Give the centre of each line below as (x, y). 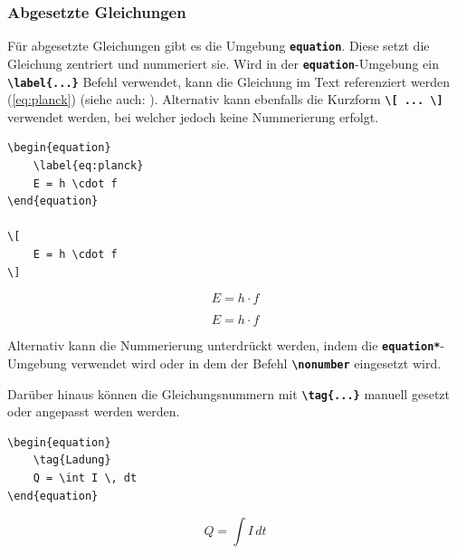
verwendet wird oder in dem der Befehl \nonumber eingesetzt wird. (256, 363)
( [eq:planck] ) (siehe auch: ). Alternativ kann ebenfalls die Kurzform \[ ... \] (225, 99)
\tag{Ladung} (72, 460)
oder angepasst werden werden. (94, 411)
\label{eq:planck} (88, 166)
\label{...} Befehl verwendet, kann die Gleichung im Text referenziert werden (229, 81)
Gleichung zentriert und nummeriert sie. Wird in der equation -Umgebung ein (223, 63)
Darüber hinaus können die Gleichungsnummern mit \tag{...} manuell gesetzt (228, 393)
